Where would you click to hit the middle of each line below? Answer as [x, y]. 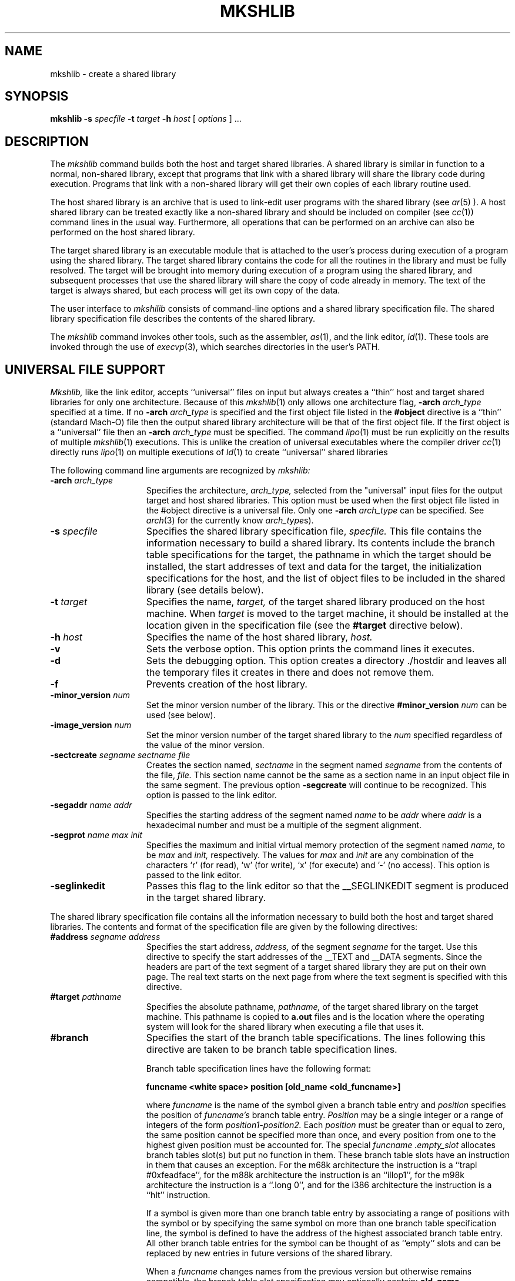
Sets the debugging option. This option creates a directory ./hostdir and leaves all [327, 661]
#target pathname [86, 997]
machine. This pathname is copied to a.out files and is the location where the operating [315, 1017]
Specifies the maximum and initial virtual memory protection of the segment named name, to [325, 845]
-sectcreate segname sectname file [120, 755]
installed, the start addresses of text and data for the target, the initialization [314, 567]
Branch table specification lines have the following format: [259, 1069]
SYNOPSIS [37, 96]
